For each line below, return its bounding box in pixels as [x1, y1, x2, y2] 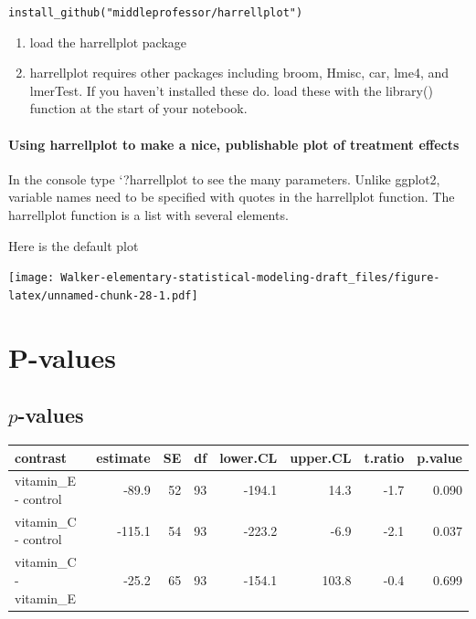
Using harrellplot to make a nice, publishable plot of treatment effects [8, 134, 460, 153]
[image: [8, 271, 55, 285]
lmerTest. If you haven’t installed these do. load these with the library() [29, 80, 433, 100]
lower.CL [219, 447, 278, 467]
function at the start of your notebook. [29, 99, 248, 118]
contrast [15, 447, 68, 467]
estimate [96, 447, 151, 467]
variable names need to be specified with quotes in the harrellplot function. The [8, 187, 455, 206]
